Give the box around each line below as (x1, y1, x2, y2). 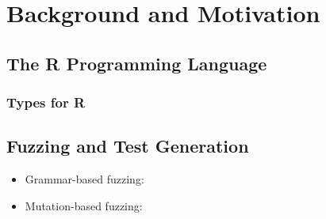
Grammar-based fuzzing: (25, 171, 144, 187)
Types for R (6, 93, 86, 112)
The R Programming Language (6, 51, 267, 75)
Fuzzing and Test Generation (6, 134, 249, 158)
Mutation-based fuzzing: (25, 197, 143, 213)
